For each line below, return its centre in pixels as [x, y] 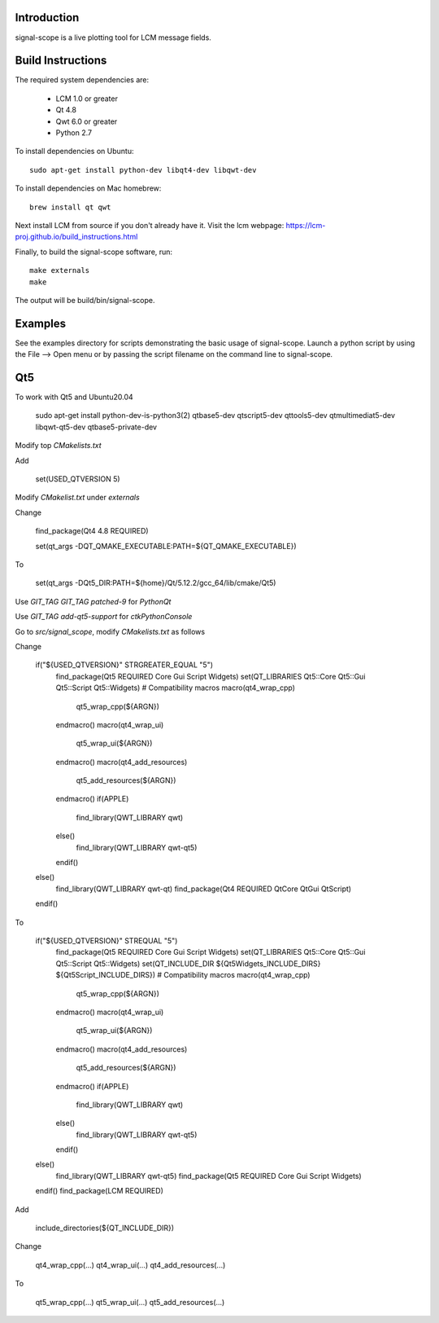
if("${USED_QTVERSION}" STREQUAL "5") [106, 940]
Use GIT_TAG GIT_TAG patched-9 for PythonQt [93, 601]
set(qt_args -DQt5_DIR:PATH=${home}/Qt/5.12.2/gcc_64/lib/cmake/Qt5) [156, 583]
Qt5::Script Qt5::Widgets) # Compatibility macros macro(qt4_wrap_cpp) [176, 688]
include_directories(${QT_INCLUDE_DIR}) [105, 1228]
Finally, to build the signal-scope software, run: [94, 252]
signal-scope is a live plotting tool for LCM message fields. [113, 37]
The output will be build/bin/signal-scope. [85, 300]
